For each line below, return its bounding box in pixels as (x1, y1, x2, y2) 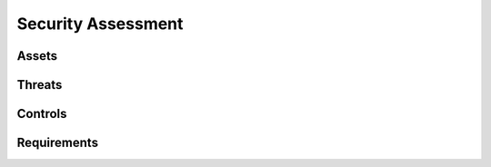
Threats (16, 77, 63, 93)
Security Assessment (16, 14, 184, 34)
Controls (16, 106, 67, 122)
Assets (16, 48, 58, 64)
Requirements (16, 135, 99, 151)
